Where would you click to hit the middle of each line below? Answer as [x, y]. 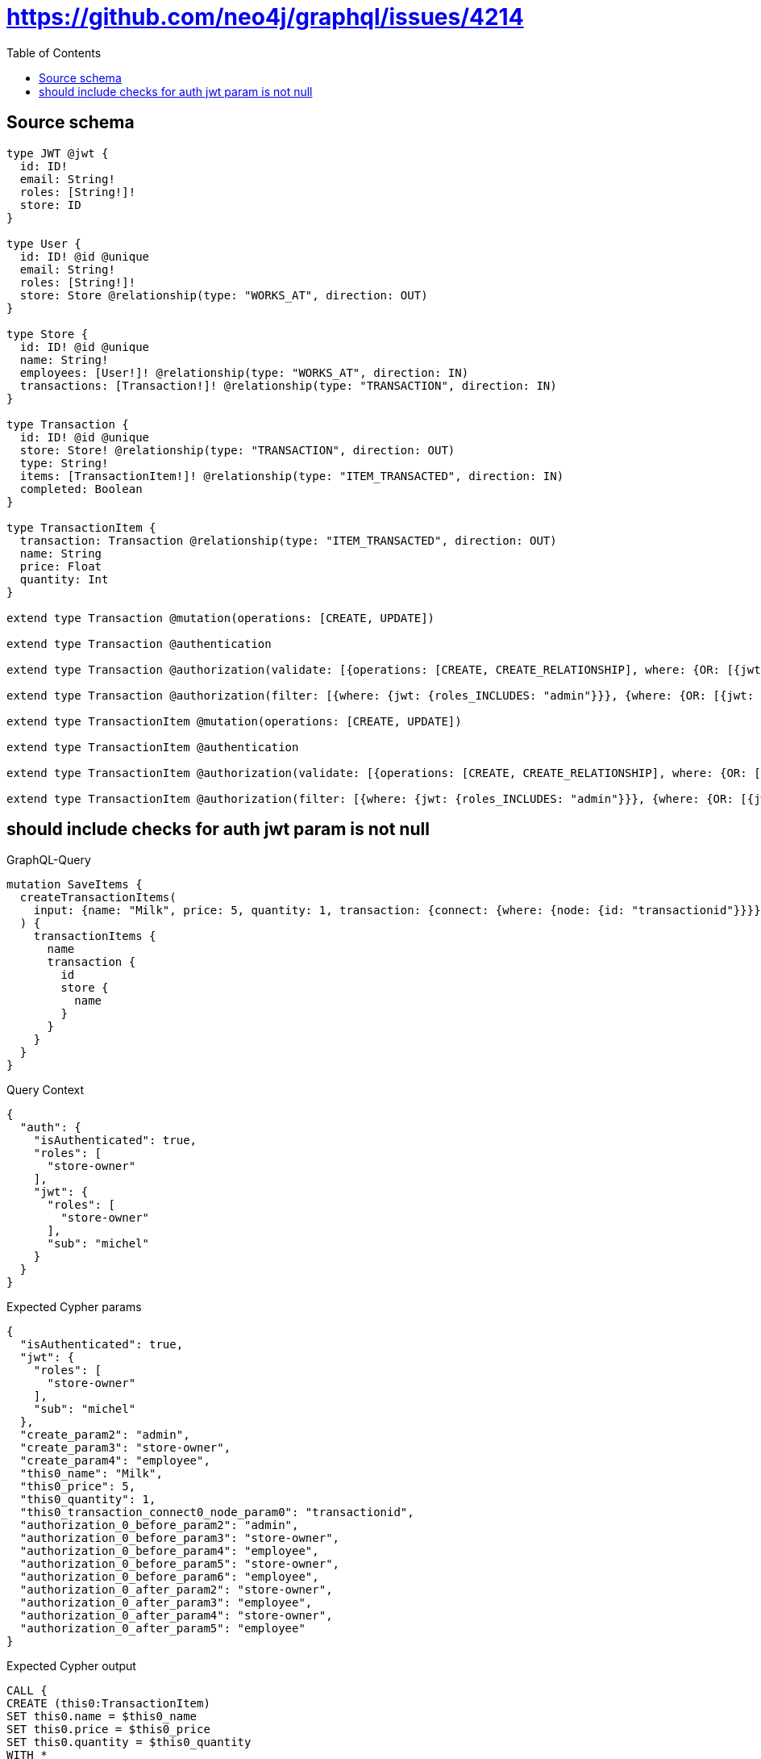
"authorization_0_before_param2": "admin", [159, 1525]
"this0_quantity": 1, [88, 1500]
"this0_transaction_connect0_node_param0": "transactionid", [217, 1512]
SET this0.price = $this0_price [108, 1730]
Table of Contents [54, 52]
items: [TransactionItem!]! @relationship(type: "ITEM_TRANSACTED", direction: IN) [292, 476]
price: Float [61, 566]
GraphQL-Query [49, 860]
